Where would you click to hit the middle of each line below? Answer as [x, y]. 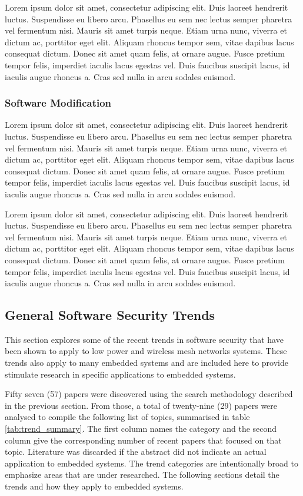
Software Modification [58, 103]
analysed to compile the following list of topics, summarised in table [127, 417]
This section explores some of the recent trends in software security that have [144, 339]
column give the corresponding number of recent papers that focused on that [143, 440]
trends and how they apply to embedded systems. [94, 486]
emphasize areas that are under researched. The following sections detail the [142, 474]
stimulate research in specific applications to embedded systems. [120, 374]
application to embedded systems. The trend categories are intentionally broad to [152, 463]
